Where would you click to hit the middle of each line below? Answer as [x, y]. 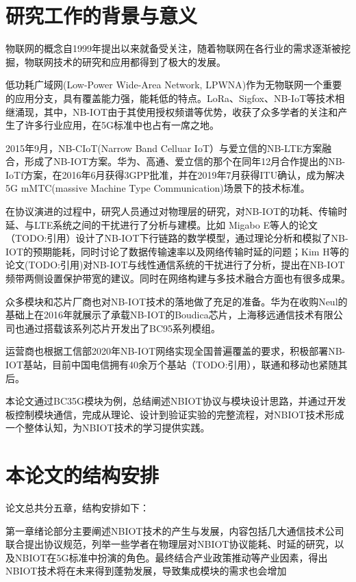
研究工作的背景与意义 [102, 15]
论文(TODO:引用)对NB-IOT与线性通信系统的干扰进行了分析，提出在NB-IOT [175, 265]
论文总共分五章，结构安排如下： [77, 508]
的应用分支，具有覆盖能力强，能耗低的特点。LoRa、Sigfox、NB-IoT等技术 [170, 98]
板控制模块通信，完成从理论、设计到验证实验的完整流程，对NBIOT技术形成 [175, 414]
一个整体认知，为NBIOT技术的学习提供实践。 [108, 428]
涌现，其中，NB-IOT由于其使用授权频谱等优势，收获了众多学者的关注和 [176, 111]
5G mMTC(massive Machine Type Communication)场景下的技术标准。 [158, 188]
